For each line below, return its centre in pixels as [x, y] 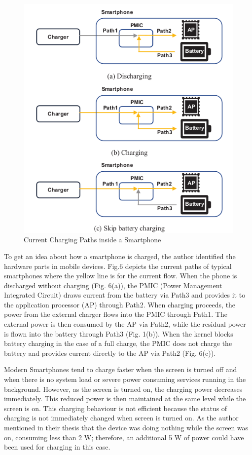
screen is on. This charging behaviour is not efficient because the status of [116, 408]
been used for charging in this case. [57, 447]
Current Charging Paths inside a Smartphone [92, 240]
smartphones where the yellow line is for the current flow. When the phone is [121, 276]
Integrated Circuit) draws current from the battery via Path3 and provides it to [125, 295]
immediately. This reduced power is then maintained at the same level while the [125, 398]
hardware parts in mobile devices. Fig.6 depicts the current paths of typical [118, 266]
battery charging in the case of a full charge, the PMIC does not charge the [118, 343]
